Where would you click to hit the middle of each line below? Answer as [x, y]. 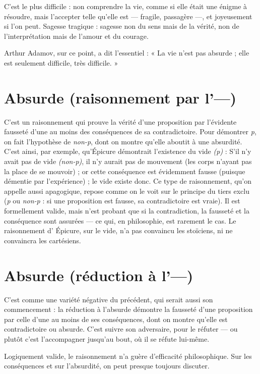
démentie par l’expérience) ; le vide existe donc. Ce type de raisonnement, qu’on [128, 181]
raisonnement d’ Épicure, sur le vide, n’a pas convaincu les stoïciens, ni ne [118, 230]
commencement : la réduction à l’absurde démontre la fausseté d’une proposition [128, 309]
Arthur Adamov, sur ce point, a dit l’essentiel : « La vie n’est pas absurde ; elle [127, 53]
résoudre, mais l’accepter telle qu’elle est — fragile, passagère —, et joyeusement [128, 16]
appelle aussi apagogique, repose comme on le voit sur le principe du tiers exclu [127, 191]
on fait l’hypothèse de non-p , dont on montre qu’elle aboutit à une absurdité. [123, 141]
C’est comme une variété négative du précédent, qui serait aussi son [109, 299]
